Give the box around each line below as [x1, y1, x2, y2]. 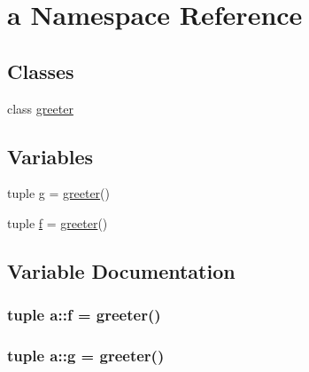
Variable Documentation [7, 257, 236, 284]
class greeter [7, 99, 73, 117]
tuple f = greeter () [7, 213, 108, 232]
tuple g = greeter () [7, 184, 110, 202]
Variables [7, 142, 94, 170]
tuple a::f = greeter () [7, 304, 161, 326]
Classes [7, 57, 74, 84]
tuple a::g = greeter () [7, 344, 165, 367]
